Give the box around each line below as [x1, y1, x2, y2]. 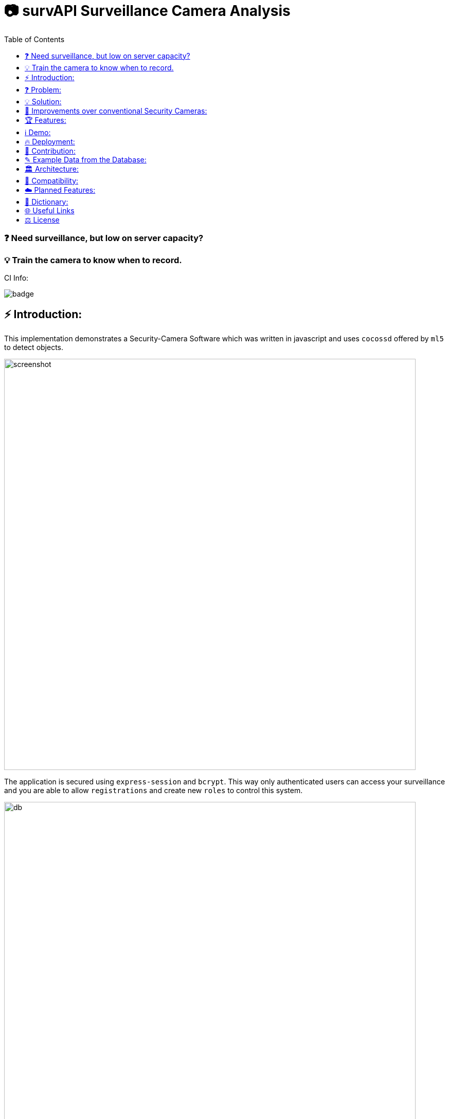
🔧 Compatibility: [25, 176, 79, 185]
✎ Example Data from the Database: [25, 155, 147, 164]
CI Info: [4, 273, 29, 282]
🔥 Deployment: [25, 137, 75, 146]
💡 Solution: [25, 97, 62, 106]
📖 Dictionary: [25, 197, 68, 206]
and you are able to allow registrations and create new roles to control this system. [4, 785, 303, 795]
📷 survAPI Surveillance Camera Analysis [4, 2, 291, 20]
